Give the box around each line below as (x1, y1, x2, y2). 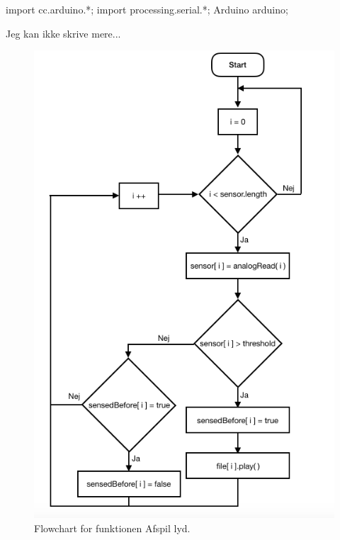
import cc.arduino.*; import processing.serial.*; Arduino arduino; (6, 2, 288, 16)
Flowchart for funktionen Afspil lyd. (34, 520, 191, 535)
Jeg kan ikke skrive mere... (6, 26, 121, 40)
